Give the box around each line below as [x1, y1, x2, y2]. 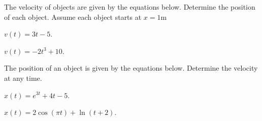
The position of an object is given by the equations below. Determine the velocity [4, 63, 258, 73]
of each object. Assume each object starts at [4, 11, 142, 22]
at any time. [4, 72, 42, 83]
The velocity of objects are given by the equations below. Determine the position [4, 2, 255, 12]
